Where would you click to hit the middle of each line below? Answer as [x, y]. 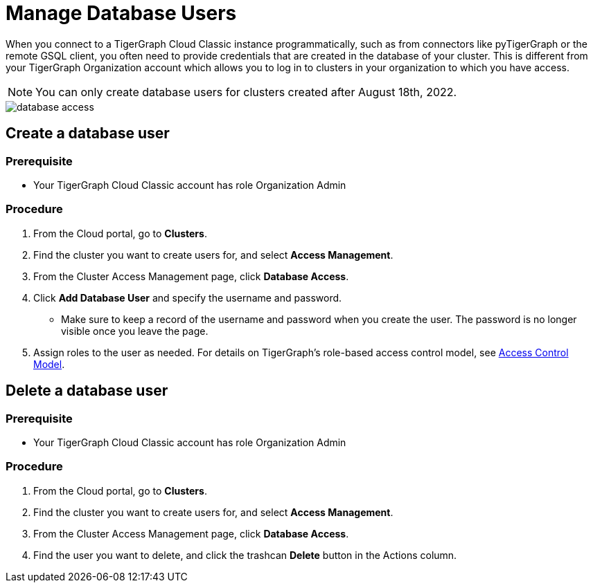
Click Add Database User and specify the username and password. [188, 297]
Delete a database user [87, 391]
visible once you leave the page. [135, 331]
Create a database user [88, 134]
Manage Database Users [121, 13]
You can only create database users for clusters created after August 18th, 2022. [246, 92]
